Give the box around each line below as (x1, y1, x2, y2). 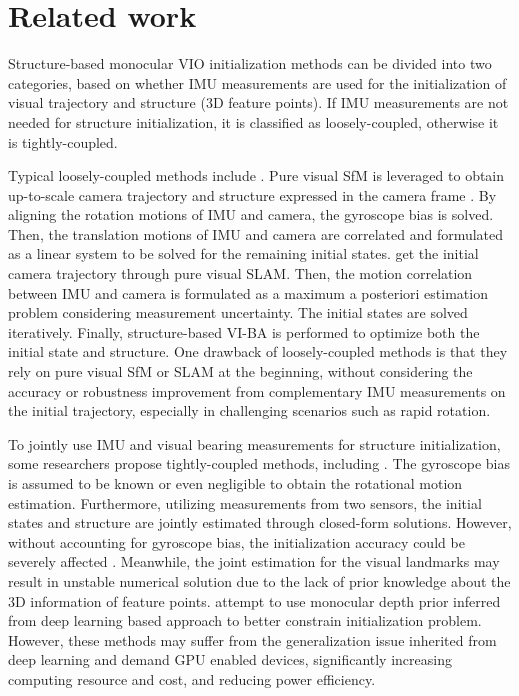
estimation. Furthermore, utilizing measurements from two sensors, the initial (8, 492, 482, 513)
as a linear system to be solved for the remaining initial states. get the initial (8, 243, 479, 264)
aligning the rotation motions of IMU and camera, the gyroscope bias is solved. (8, 204, 494, 225)
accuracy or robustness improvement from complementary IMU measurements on (8, 380, 506, 401)
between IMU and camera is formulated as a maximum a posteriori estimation (8, 282, 488, 303)
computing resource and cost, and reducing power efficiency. (8, 668, 376, 689)
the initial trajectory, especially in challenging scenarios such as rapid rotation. (8, 400, 491, 421)
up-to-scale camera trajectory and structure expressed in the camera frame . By (8, 184, 497, 205)
